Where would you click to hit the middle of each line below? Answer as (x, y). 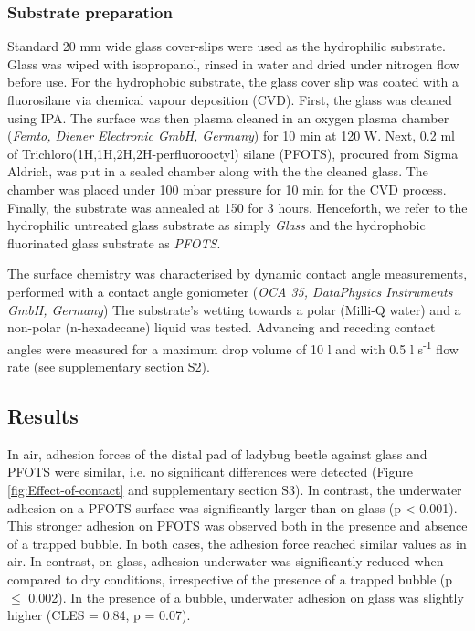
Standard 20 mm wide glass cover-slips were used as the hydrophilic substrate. (227, 46)
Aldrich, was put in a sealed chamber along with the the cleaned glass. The (218, 171)
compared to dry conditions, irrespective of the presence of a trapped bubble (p (230, 578)
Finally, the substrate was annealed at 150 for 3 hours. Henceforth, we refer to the (237, 207)
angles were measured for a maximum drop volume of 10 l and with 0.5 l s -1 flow (233, 347)
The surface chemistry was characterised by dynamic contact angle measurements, (237, 273)
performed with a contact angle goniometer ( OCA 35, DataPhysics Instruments (230, 291)
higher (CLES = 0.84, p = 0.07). (99, 615)
